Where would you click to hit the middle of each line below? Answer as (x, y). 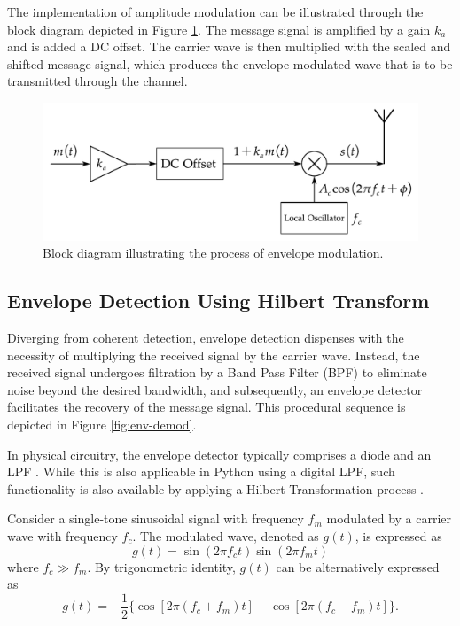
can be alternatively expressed (358, 566)
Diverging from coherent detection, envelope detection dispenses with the (206, 338)
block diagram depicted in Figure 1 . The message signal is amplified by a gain (219, 29)
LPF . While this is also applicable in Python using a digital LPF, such (201, 471)
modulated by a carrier (389, 518)
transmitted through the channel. (97, 81)
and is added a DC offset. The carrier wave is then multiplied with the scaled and (229, 46)
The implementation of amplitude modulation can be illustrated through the (215, 12)
